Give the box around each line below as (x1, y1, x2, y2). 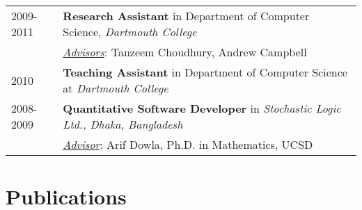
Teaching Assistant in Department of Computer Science (63, 64, 347, 80)
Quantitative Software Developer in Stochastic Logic (63, 100, 341, 116)
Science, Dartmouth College (63, 24, 197, 40)
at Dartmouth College (63, 80, 168, 96)
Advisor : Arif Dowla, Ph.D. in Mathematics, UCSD (63, 136, 313, 152)
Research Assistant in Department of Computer (63, 8, 310, 24)
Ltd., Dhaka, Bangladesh (63, 116, 183, 132)
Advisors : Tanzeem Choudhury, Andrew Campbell (63, 44, 307, 60)
